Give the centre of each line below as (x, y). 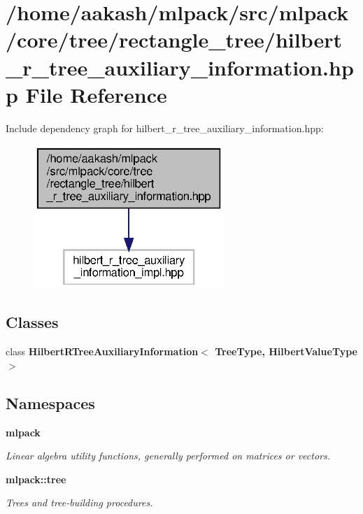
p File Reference (86, 94)
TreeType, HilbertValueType (286, 351)
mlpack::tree (36, 479)
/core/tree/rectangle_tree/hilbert (174, 40)
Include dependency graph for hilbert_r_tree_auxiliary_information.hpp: (165, 128)
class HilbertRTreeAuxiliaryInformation (102, 351)
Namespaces (50, 402)
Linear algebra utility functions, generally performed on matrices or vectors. (168, 456)
